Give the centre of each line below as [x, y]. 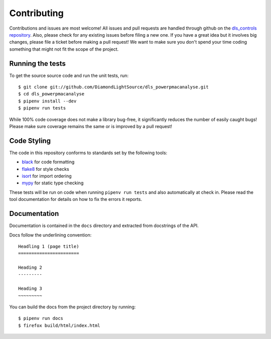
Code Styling [30, 141]
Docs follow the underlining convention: [50, 235]
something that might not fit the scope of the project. [64, 49]
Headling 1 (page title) [49, 246]
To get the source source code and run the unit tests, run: [69, 75]
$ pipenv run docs [41, 318]
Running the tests [38, 64]
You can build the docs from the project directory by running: [73, 307]
